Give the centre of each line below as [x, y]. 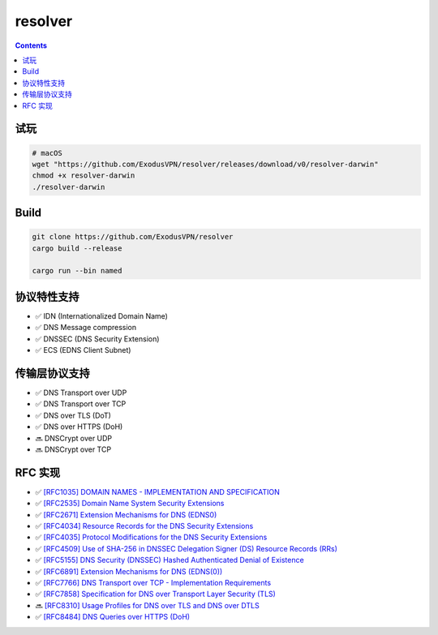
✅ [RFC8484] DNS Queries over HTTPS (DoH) [113, 617]
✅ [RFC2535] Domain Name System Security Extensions [130, 504]
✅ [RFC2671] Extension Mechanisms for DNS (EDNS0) [126, 514]
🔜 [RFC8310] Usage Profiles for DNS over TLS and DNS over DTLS [147, 605]
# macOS [47, 153]
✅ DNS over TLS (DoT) [73, 415]
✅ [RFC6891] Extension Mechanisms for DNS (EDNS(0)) [129, 571]
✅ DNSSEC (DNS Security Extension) [97, 339]
